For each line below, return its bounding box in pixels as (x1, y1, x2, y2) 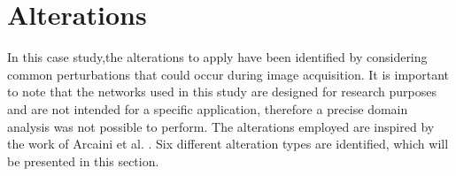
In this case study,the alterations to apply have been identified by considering (7, 48, 428, 66)
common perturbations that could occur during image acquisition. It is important (7, 65, 450, 83)
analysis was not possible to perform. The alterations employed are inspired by (7, 117, 435, 135)
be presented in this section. (7, 151, 159, 170)
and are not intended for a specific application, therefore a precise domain (7, 99, 408, 118)
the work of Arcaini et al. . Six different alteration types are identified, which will (7, 134, 449, 153)
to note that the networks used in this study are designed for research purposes (7, 82, 437, 101)
